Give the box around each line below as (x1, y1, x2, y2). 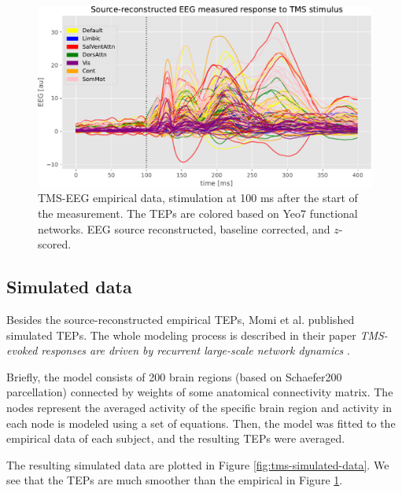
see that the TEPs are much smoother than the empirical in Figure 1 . (6, 472, 343, 488)
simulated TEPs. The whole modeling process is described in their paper (6, 326, 356, 343)
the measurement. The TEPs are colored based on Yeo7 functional (38, 204, 358, 221)
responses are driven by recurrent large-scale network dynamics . (41, 342, 350, 359)
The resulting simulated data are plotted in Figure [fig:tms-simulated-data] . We (6, 456, 389, 473)
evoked (6, 342, 38, 359)
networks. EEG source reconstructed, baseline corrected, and (38, 220, 330, 237)
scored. (38, 236, 72, 252)
